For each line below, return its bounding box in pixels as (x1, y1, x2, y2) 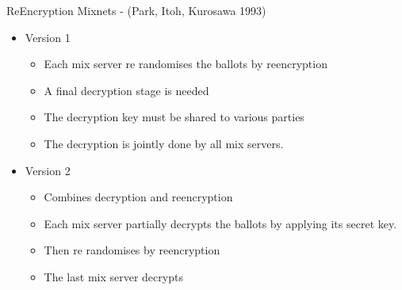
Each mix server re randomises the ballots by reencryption (44, 55, 327, 72)
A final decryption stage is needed (44, 82, 209, 98)
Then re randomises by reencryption (44, 242, 220, 258)
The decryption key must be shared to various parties (44, 109, 304, 125)
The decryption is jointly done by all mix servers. (44, 135, 284, 151)
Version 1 (25, 29, 71, 45)
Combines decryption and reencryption (44, 189, 233, 205)
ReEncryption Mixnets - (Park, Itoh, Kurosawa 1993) (6, 2, 266, 18)
